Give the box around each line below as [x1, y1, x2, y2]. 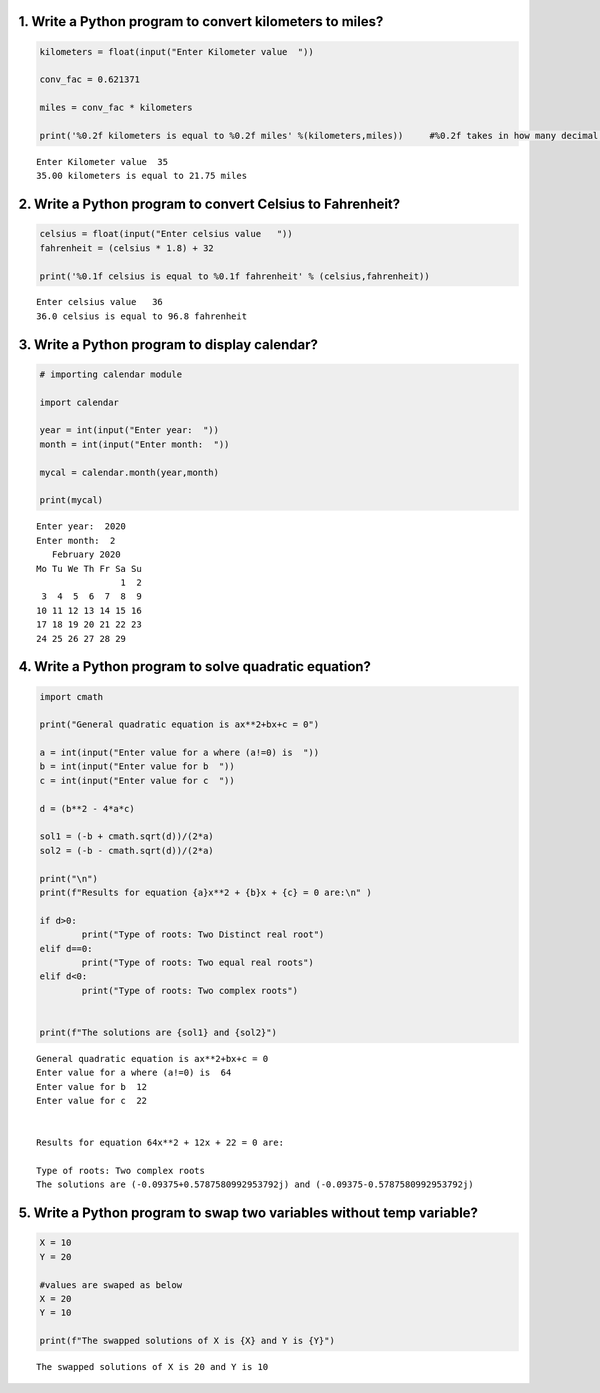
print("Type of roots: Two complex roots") [81, 985, 299, 996]
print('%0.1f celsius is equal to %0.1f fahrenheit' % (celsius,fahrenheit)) [39, 270, 430, 282]
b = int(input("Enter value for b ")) [39, 761, 235, 772]
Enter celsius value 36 [36, 296, 164, 308]
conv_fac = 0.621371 [39, 74, 140, 85]
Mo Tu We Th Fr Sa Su [36, 563, 142, 574]
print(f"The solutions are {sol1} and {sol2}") [39, 1026, 277, 1038]
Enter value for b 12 [36, 1081, 148, 1092]
